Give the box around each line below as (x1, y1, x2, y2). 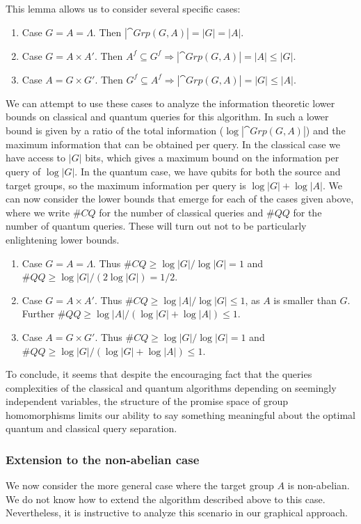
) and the (305, 122, 346, 137)
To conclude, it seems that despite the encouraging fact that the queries (6, 367, 312, 381)
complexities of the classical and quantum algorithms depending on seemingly (6, 380, 337, 395)
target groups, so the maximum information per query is (6, 177, 246, 192)
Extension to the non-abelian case (6, 450, 200, 468)
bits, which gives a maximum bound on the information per (85, 150, 339, 165)
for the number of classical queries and (99, 205, 264, 219)
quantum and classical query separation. (6, 421, 177, 436)
